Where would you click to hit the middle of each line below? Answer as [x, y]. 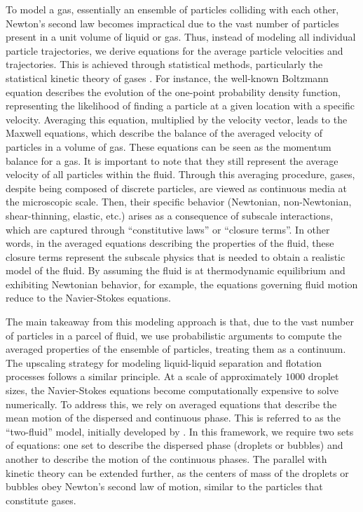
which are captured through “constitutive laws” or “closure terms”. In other [168, 229]
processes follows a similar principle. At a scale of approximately [144, 376]
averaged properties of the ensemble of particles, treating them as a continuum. [176, 349]
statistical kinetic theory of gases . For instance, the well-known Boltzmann [167, 78]
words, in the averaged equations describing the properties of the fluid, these [170, 243]
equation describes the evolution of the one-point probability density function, [173, 92]
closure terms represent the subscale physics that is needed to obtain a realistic [176, 256]
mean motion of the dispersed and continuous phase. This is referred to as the [173, 418]
